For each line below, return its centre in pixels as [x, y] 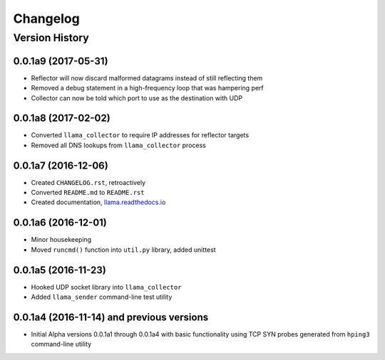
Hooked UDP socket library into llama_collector [106, 287]
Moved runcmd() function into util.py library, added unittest [124, 250]
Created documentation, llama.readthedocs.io [98, 202]
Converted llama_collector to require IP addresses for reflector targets [140, 135]
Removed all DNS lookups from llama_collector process [118, 145]
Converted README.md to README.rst [88, 193]
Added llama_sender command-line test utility [102, 297]
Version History [51, 38]
